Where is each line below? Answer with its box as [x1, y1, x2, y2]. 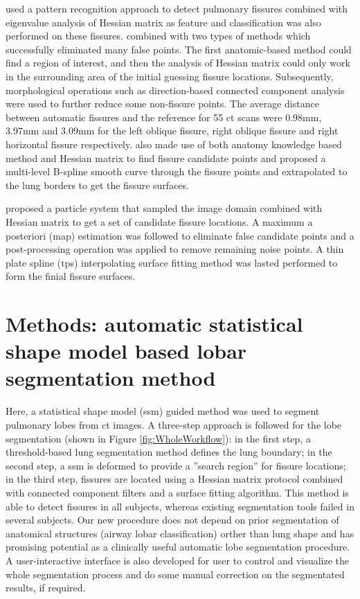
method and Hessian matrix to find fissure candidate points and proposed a [6, 150, 326, 165]
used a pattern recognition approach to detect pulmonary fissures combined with [6, 1, 348, 15]
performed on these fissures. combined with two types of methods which [6, 28, 311, 43]
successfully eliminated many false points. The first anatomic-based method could [6, 42, 352, 56]
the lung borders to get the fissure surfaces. [6, 177, 189, 192]
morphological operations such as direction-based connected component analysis [6, 82, 345, 97]
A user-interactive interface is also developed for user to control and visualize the [6, 553, 350, 567]
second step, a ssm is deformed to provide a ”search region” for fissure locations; [6, 458, 346, 472]
